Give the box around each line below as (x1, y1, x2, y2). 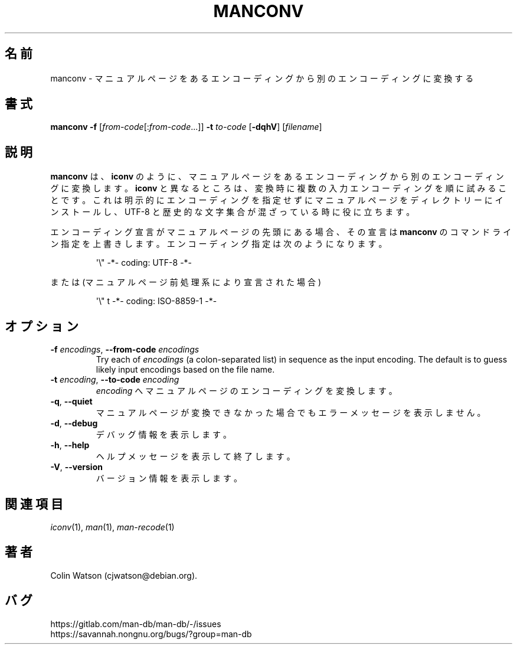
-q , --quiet (50, 396, 93, 407)
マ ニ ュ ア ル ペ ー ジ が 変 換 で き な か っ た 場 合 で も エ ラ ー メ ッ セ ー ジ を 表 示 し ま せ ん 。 (96, 407, 486, 418)
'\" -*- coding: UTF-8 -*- (96, 257, 192, 268)
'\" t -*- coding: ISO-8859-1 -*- (96, 296, 217, 306)
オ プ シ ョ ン (5, 318, 78, 334)
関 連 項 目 (5, 496, 63, 511)
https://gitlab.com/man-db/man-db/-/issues (50, 618, 221, 629)
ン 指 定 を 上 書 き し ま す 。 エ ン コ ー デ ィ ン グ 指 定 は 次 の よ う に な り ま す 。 (50, 239, 387, 249)
